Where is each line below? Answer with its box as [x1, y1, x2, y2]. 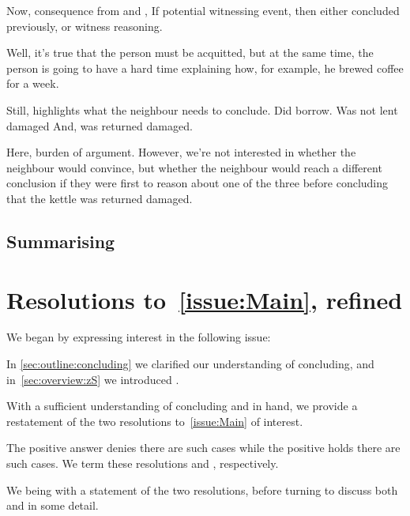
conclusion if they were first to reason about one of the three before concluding [6, 175, 389, 191]
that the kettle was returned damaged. [6, 190, 193, 206]
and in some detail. [6, 497, 99, 514]
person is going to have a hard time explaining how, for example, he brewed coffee [6, 59, 404, 76]
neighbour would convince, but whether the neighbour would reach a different [6, 159, 382, 175]
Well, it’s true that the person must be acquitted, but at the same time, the [6, 44, 374, 61]
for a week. [6, 75, 59, 92]
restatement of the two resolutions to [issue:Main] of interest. [6, 412, 303, 429]
